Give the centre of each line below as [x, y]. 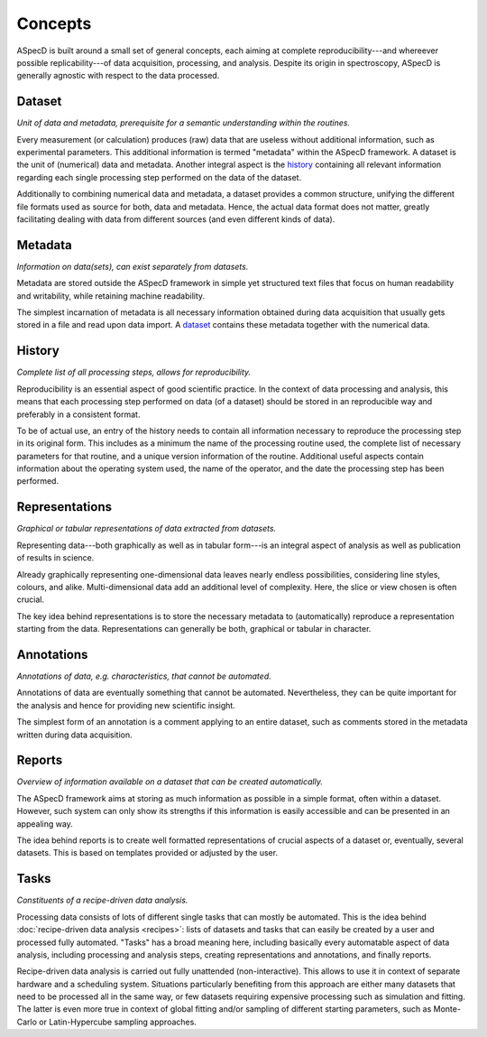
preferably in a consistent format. [78, 414]
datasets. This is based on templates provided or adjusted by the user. [147, 853]
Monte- [447, 1009]
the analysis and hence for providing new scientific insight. [126, 705]
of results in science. [55, 558]
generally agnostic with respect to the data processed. [118, 76]
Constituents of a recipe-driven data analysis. [102, 900]
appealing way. [45, 824]
